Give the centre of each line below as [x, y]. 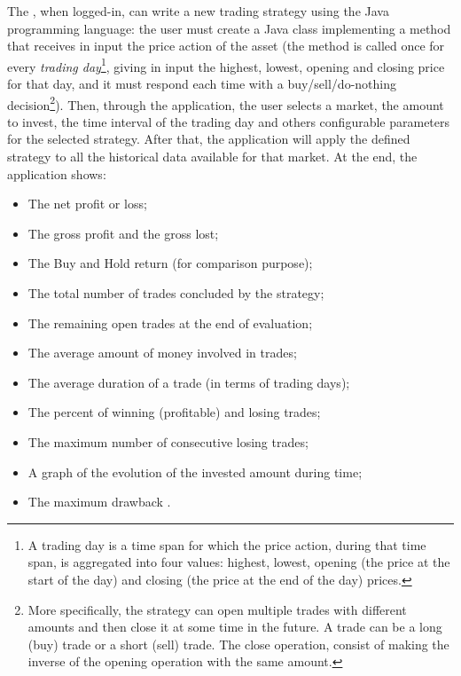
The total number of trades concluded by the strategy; [176, 293]
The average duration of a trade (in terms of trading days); [189, 382]
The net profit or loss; [87, 204]
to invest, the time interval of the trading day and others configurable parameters [229, 121]
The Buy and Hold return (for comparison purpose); [170, 263]
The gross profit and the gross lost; [123, 233]
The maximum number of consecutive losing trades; [168, 442]
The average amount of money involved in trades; [162, 353]
